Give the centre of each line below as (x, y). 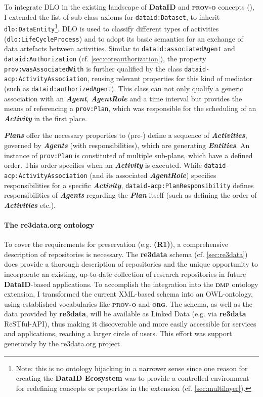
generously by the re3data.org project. (63, 344)
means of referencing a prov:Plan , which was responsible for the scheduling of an (130, 108)
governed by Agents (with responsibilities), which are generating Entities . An (127, 145)
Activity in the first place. (46, 118)
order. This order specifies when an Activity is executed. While (103, 165)
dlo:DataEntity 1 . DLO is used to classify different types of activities (112, 28)
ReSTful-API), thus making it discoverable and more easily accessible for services (130, 323)
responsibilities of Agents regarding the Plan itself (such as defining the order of (130, 195)
